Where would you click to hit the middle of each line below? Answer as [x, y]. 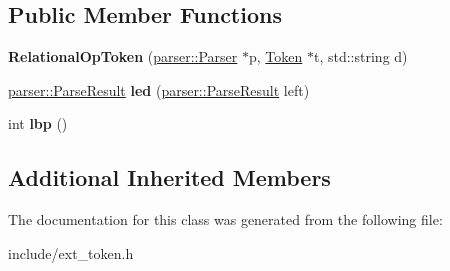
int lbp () [38, 123]
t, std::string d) [360, 56]
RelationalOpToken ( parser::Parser [123, 56]
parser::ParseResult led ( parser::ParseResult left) [159, 89]
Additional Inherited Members [169, 177]
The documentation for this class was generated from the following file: [225, 219]
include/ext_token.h [71, 252]
